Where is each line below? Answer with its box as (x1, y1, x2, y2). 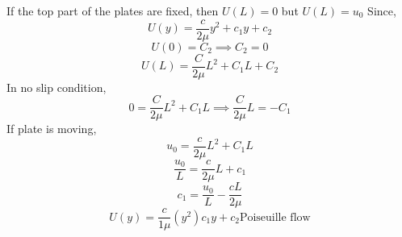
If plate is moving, (6, 120, 97, 137)
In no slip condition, (6, 78, 107, 95)
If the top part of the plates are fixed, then (6, 2, 219, 19)
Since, (367, 2, 396, 19)
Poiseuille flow (239, 211, 311, 223)
